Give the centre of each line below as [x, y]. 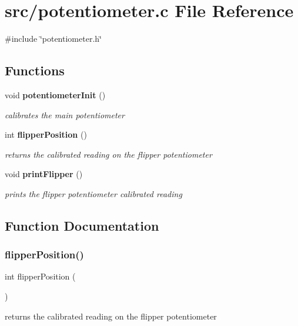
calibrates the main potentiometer [65, 114]
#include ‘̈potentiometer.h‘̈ [53, 39]
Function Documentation [82, 225]
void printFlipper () [44, 174]
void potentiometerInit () [55, 94]
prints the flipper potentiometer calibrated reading [93, 193]
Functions [35, 70]
